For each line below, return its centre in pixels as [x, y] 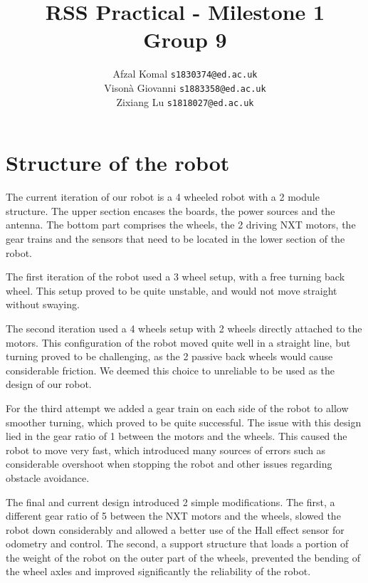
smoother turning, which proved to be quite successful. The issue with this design [184, 422]
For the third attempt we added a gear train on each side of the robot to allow [177, 408]
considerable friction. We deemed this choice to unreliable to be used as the [170, 370]
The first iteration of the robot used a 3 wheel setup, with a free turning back [175, 277]
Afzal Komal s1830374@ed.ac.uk [185, 74]
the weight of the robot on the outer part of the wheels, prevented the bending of [183, 557]
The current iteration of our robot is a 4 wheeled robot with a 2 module [163, 197]
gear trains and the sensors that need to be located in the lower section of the [175, 238]
